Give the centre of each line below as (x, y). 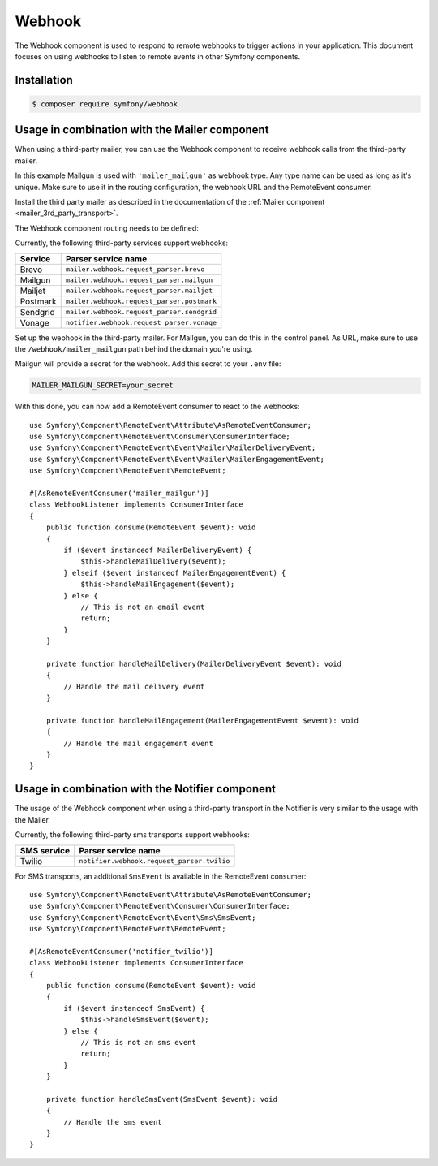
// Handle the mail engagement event (139, 743)
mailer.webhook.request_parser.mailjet (139, 291)
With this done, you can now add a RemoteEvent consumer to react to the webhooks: (157, 407)
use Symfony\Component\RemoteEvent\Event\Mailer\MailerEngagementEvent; (177, 459)
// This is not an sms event (138, 1042)
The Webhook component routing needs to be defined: (107, 228)
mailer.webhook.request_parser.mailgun (139, 280)
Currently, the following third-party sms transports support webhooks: (133, 835)
